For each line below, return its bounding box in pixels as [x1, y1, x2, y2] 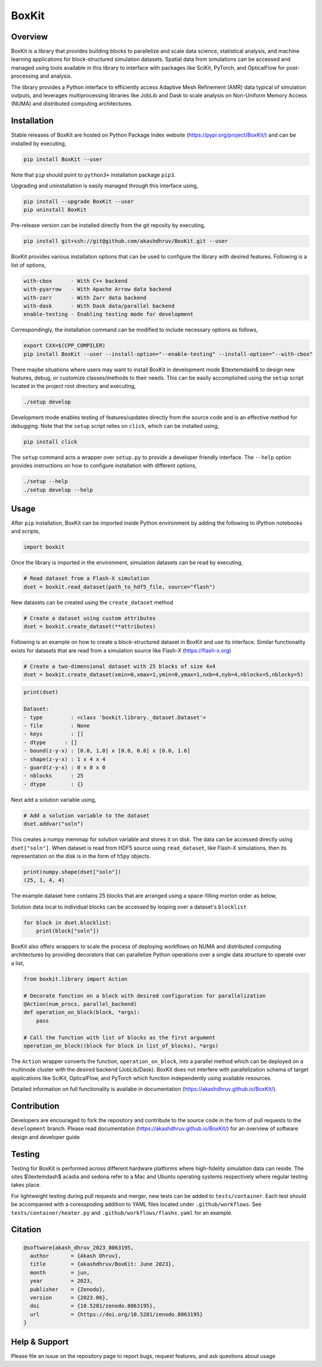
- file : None [23, 722, 90, 729]
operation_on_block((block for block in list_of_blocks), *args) [23, 1042, 219, 1049]
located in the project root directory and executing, [11, 383, 137, 390]
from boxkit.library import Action [23, 975, 128, 982]
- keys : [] [23, 731, 83, 737]
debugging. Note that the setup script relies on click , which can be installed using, [11, 422, 219, 429]
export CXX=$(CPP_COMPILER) [23, 342, 106, 349]
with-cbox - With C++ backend [23, 278, 128, 284]
